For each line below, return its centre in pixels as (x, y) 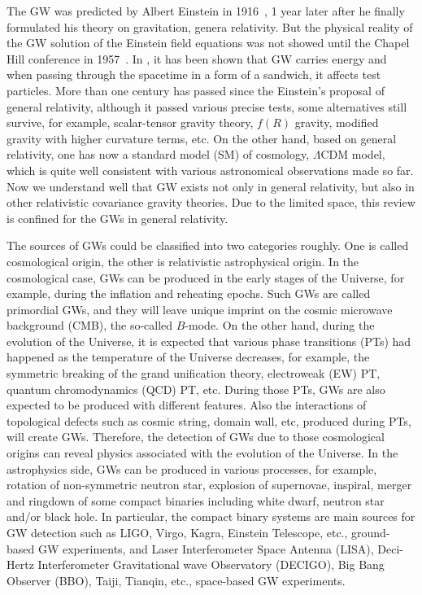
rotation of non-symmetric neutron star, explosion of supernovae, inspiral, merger (209, 485)
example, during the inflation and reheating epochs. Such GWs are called (189, 293)
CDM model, (353, 154)
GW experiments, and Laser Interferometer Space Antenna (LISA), (206, 548)
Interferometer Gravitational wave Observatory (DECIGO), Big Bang (211, 564)
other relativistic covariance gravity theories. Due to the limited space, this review (211, 202)
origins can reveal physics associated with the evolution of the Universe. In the (202, 453)
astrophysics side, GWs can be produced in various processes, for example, (192, 468)
